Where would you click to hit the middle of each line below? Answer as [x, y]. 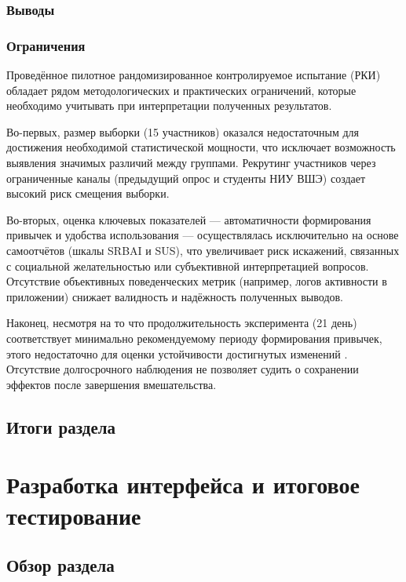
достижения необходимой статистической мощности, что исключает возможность [201, 147]
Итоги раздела [61, 426]
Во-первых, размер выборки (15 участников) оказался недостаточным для [183, 131]
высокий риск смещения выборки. [88, 193]
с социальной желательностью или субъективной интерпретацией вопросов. [188, 266]
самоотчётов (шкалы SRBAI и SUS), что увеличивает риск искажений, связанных [203, 250]
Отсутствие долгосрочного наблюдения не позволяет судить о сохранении [183, 369]
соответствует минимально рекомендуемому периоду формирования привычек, [194, 338]
